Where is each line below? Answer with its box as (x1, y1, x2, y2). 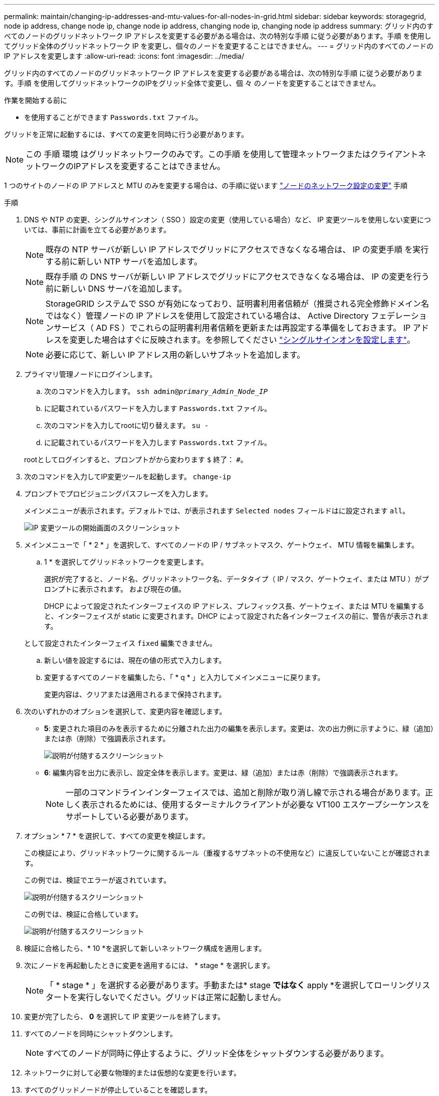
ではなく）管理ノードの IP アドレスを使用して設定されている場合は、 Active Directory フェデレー (46, 311, 411, 321)
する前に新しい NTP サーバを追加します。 (46, 256, 202, 266)
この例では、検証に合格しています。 (24, 910, 143, 918)
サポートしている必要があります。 (66, 811, 193, 821)
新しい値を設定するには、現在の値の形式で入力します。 (44, 656, 226, 664)
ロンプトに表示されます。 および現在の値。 (44, 585, 186, 593)
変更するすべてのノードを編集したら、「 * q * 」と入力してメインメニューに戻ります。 (44, 673, 325, 681)
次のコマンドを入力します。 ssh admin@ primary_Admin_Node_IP (44, 387, 268, 395)
